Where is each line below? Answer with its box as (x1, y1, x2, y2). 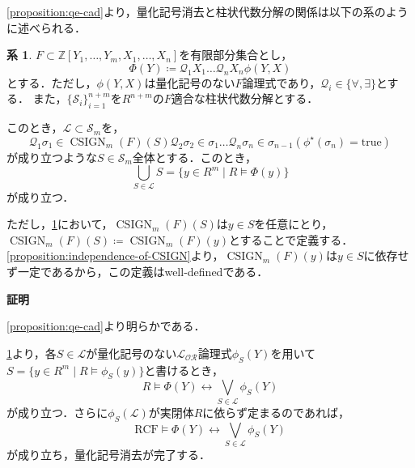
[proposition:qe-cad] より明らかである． (6, 317, 205, 334)
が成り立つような (6, 148, 97, 165)
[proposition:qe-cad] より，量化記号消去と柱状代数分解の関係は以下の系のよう (6, 3, 409, 19)
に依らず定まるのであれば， (202, 403, 349, 420)
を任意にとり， (254, 215, 333, 232)
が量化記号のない (86, 344, 177, 361)
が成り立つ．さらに (6, 403, 108, 420)
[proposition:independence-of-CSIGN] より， (6, 247, 224, 264)
